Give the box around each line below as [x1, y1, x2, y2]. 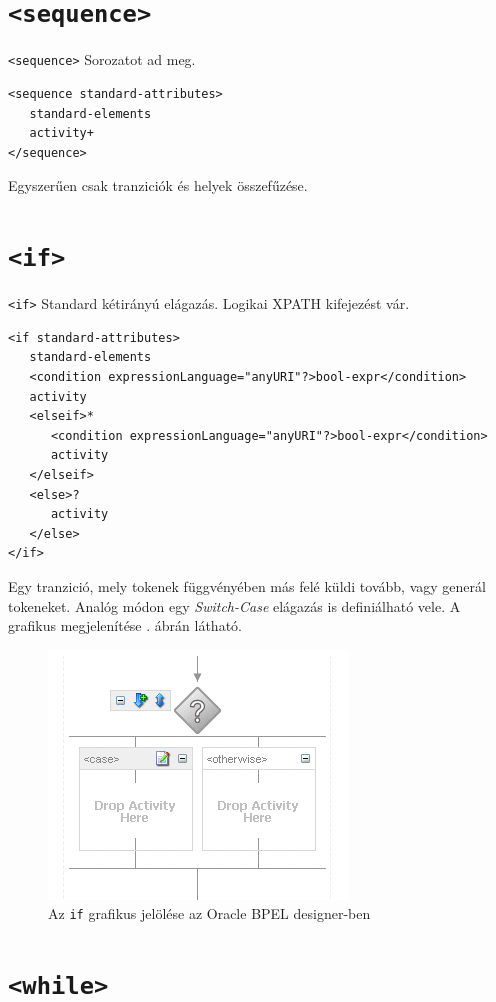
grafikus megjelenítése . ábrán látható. [8, 615, 242, 636]
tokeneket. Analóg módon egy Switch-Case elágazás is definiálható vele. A [8, 595, 461, 616]
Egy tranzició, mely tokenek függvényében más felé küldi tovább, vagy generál [8, 575, 486, 596]
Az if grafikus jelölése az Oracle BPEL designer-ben [48, 903, 371, 924]
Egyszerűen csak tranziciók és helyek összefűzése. [8, 175, 308, 196]
